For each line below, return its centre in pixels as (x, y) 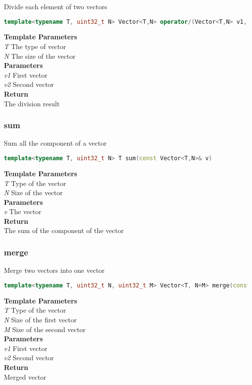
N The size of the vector (40, 56)
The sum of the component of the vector (64, 230)
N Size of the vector (33, 192)
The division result (32, 103)
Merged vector (25, 377)
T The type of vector (35, 46)
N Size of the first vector (40, 319)
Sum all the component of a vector (55, 143)
